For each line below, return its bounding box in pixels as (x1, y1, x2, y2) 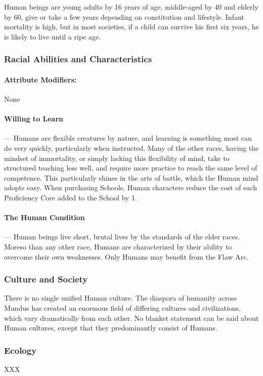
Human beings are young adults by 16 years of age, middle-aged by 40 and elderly (4, 2, 258, 12)
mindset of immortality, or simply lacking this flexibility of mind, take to (4, 152, 230, 163)
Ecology (4, 344, 37, 356)
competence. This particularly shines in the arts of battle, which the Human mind (4, 172, 258, 183)
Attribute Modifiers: (4, 74, 77, 85)
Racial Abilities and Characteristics (4, 53, 152, 65)
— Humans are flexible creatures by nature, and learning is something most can (4, 133, 252, 143)
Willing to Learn (4, 113, 64, 124)
